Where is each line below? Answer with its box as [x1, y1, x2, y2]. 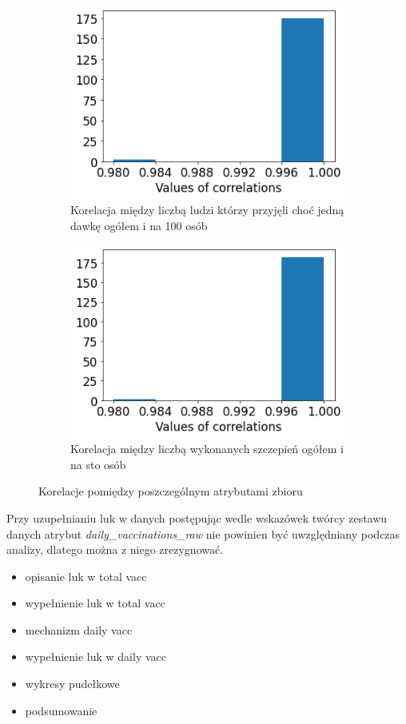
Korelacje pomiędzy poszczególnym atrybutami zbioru [38, 483, 303, 499]
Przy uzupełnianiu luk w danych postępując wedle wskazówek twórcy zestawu [6, 509, 388, 526]
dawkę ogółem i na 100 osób [70, 217, 208, 234]
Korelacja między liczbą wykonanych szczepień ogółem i [70, 440, 344, 457]
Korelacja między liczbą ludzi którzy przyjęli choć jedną [70, 201, 344, 218]
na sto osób [70, 455, 126, 472]
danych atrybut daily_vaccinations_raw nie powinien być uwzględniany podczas [6, 525, 400, 542]
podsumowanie [25, 702, 98, 718]
